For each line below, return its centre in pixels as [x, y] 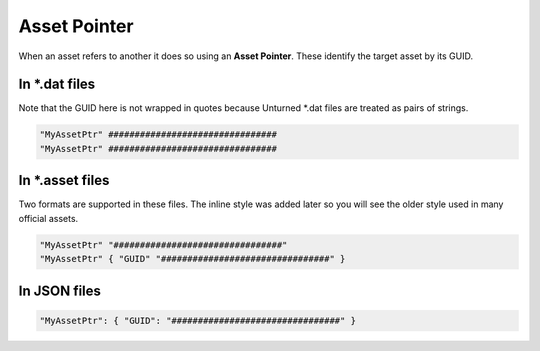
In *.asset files [64, 180]
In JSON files [60, 290]
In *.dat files [57, 84]
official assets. [48, 218]
